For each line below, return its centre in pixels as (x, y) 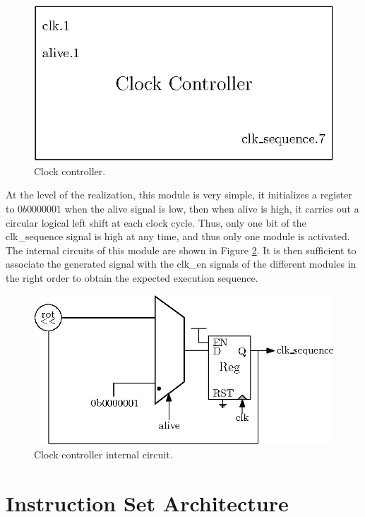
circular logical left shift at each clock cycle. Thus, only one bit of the (156, 222)
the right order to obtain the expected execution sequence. (132, 278)
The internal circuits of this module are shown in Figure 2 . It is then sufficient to (181, 250)
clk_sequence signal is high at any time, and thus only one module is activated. (178, 236)
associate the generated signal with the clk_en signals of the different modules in (181, 264)
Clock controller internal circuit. (103, 454)
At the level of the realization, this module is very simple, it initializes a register (179, 195)
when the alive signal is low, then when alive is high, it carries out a (212, 209)
